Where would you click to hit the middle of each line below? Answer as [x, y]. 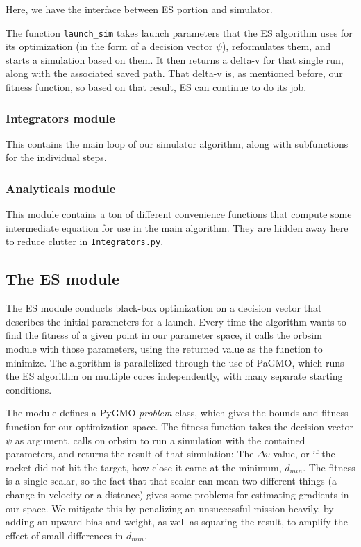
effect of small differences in [65, 535]
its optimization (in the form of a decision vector [109, 46]
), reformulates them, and [276, 46]
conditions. [29, 389]
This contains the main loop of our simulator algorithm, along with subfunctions [177, 143]
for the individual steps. [56, 157]
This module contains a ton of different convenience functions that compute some [179, 214]
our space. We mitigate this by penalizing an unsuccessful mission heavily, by [170, 508]
